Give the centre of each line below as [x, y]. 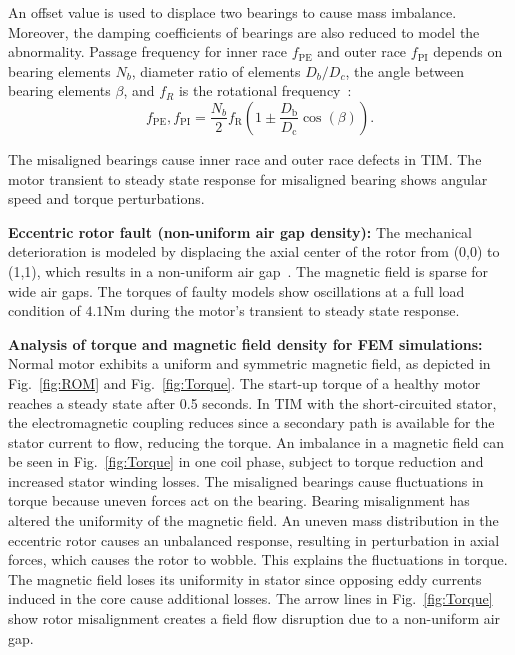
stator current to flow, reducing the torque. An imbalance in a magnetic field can [256, 441]
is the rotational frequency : [265, 90]
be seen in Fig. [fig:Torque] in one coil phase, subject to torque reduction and [246, 461]
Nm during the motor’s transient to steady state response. [281, 310]
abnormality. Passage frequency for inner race [148, 51]
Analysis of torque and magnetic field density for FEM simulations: [245, 343]
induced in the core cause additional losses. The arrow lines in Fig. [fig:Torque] [250, 598]
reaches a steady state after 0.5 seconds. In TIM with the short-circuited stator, [252, 402]
